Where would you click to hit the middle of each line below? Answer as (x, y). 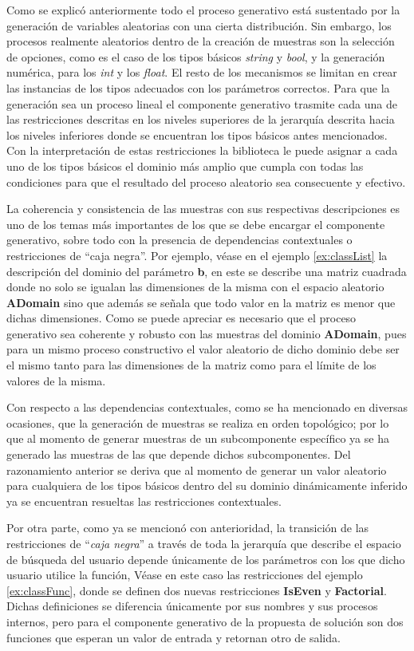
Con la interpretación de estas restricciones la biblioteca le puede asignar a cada (202, 150)
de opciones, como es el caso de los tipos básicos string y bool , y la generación (196, 56)
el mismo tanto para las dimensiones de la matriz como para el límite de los (191, 365)
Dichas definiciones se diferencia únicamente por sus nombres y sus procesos (192, 606)
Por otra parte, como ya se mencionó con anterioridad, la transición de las (188, 528)
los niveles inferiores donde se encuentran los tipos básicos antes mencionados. (197, 134)
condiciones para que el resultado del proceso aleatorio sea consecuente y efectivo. (206, 181)
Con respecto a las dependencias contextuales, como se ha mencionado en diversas (207, 407)
